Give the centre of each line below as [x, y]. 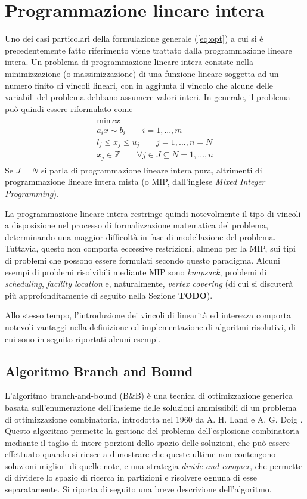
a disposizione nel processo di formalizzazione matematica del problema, [137, 225]
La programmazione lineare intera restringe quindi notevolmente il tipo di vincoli [153, 213]
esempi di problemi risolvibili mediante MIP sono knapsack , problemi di [136, 272]
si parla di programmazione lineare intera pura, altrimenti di [152, 170]
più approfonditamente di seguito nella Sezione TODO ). [109, 295]
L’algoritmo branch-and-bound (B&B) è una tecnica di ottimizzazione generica [149, 396]
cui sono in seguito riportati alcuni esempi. [83, 338]
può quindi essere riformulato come [69, 108]
